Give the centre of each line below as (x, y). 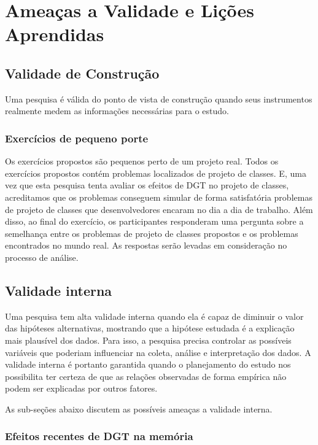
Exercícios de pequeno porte (77, 138)
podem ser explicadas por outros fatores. (81, 388)
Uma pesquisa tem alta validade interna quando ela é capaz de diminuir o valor (154, 316)
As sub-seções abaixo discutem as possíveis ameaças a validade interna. (139, 408)
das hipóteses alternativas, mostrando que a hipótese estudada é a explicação (150, 328)
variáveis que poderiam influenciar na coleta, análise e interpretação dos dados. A (158, 352)
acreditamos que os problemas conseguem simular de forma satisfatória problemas (159, 197)
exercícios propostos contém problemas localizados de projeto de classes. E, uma (156, 173)
